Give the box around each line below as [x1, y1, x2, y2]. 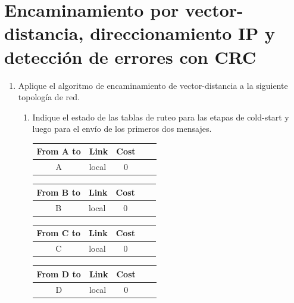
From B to [36, 185, 80, 198]
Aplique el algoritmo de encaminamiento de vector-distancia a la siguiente [18, 79, 288, 91]
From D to [36, 267, 81, 280]
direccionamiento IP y [90, 21, 275, 45]
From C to [36, 227, 81, 239]
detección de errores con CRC [4, 44, 257, 69]
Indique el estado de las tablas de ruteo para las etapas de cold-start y [32, 110, 289, 123]
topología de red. [18, 91, 80, 103]
